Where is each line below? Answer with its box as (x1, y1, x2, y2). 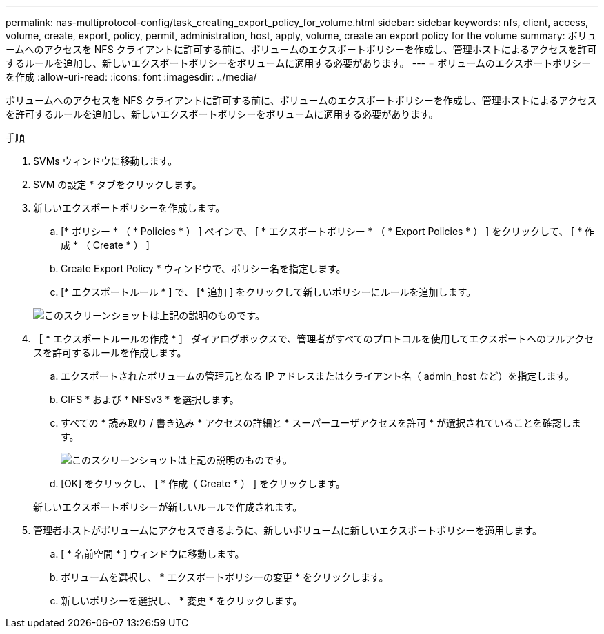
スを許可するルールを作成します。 (33, 347, 187, 358)
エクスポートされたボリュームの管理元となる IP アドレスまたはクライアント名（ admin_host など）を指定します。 (61, 370, 575, 382)
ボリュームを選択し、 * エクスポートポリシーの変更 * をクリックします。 (61, 571, 389, 583)
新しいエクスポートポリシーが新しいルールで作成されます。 (33, 501, 303, 513)
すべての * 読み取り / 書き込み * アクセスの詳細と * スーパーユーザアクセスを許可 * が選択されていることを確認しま (61, 417, 581, 429)
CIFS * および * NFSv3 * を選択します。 (61, 393, 239, 405)
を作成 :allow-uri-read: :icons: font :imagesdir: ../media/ (6, 71, 257, 83)
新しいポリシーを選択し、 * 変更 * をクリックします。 (61, 595, 303, 606)
